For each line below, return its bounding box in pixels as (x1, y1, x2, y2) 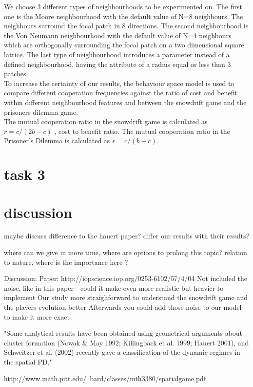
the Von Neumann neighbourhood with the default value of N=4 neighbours (4, 30, 232, 40)
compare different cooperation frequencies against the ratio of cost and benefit (4, 87, 237, 98)
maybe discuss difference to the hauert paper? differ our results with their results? (4, 231, 250, 241)
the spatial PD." (4, 356, 52, 366)
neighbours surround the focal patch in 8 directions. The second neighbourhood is (4, 21, 249, 31)
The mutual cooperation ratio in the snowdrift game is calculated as (4, 116, 208, 127)
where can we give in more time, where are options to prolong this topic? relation (4, 247, 247, 257)
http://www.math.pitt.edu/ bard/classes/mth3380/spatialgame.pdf (4, 373, 206, 383)
